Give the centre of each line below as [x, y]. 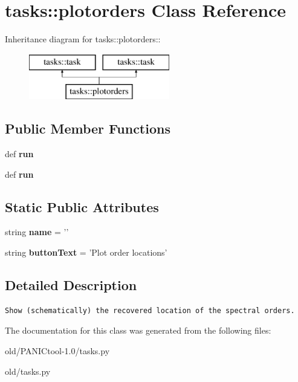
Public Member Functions [88, 128]
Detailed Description [71, 285]
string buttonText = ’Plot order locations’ [86, 252]
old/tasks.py [28, 371]
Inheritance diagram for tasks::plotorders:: [83, 39]
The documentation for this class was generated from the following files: [138, 330]
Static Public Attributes [82, 206]
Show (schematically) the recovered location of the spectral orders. [150, 310]
